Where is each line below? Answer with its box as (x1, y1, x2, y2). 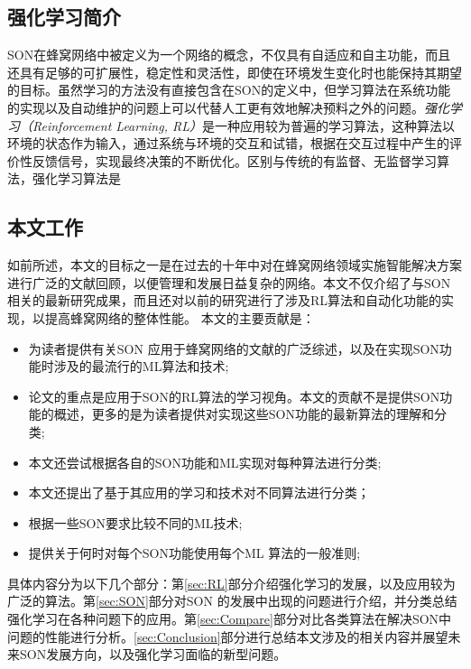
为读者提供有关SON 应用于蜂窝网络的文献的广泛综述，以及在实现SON (28, 339, 439, 358)
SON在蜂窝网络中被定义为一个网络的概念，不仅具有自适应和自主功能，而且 (7, 45, 451, 64)
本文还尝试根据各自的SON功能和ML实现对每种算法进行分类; (28, 452, 382, 471)
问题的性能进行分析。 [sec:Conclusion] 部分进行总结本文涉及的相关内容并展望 (7, 627, 448, 646)
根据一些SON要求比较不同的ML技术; (28, 513, 243, 532)
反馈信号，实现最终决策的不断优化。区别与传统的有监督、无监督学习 (32, 151, 437, 170)
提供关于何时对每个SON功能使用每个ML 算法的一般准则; (28, 544, 361, 562)
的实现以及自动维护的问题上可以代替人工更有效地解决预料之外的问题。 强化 (7, 98, 449, 116)
